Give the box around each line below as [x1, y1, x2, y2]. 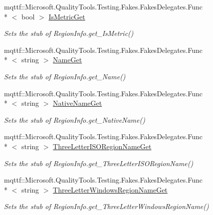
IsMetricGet [48, 11, 85, 21]
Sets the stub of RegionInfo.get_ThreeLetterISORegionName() [4, 158, 194, 168]
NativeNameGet [53, 98, 102, 108]
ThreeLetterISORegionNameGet [53, 141, 152, 151]
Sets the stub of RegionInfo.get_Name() [4, 71, 126, 81]
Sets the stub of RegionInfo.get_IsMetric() [4, 28, 134, 38]
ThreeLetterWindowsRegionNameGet [53, 184, 168, 195]
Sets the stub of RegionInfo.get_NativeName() [4, 114, 145, 125]
